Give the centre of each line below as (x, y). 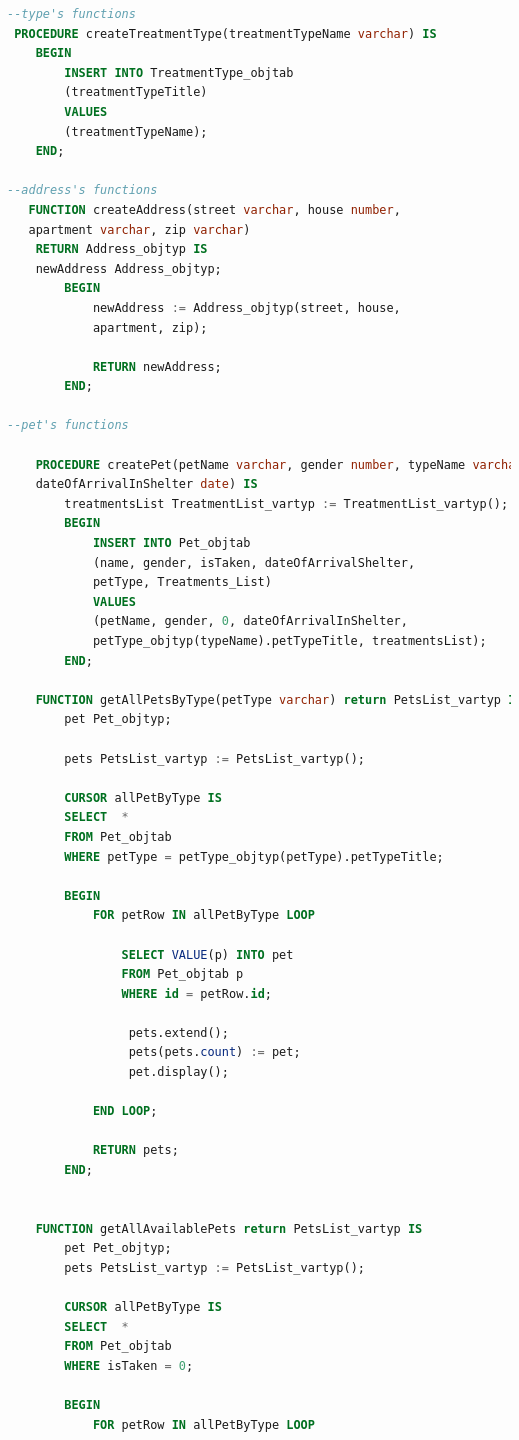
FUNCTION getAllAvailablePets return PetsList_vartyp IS (229, 1228)
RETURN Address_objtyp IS (121, 249)
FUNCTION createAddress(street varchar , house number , (214, 209)
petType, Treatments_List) (182, 582)
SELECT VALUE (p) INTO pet (207, 954)
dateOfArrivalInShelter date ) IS (146, 484)
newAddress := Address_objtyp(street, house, (246, 307)
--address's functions (82, 190)
